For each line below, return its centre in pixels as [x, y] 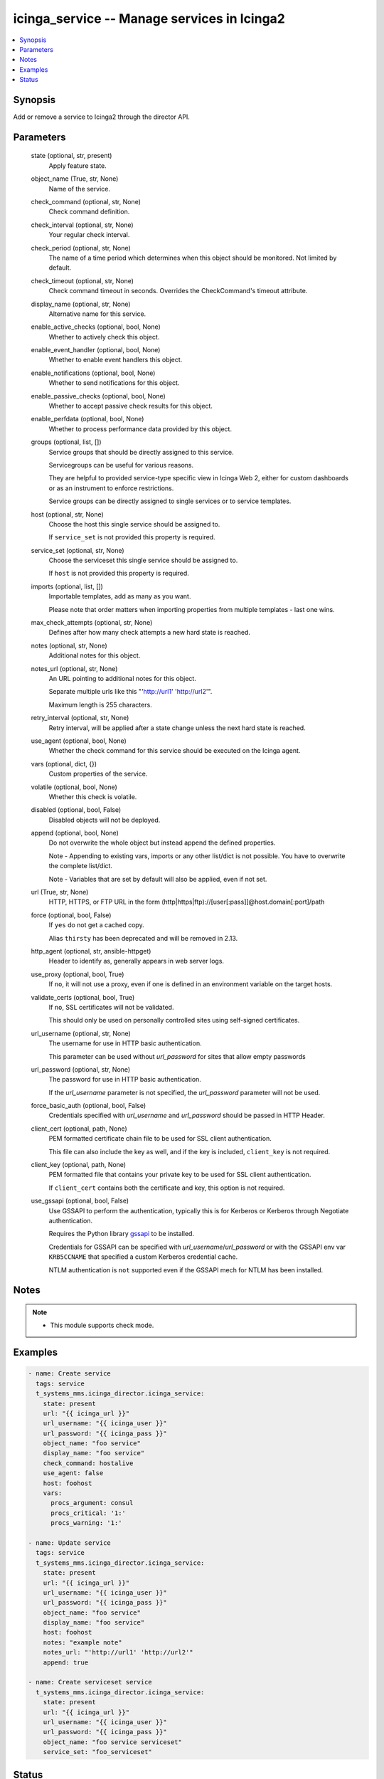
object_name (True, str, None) [75, 179]
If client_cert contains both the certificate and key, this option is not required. [167, 1188]
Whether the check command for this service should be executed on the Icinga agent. [175, 751]
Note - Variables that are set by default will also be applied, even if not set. [158, 879]
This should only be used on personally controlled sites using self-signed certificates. [174, 1020]
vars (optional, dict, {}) [64, 764]
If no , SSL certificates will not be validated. [111, 1007]
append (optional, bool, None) [75, 833]
